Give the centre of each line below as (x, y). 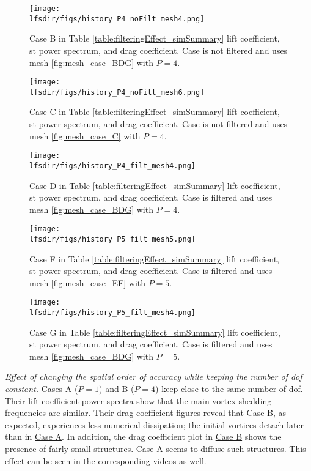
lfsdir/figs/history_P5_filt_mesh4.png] (113, 313)
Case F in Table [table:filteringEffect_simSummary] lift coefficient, (154, 258)
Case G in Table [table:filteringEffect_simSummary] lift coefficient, (155, 332)
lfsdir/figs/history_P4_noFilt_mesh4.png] (117, 19)
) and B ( (117, 389)
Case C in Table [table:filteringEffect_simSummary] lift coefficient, (155, 112)
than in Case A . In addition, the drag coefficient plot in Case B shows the (143, 436)
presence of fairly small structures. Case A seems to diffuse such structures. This (155, 449)
